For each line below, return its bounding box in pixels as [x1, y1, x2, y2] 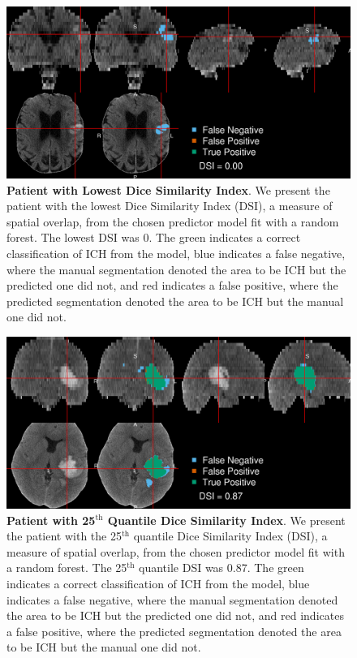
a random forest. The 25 [6, 559, 127, 576]
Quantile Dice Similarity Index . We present [107, 511, 346, 528]
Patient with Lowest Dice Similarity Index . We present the [6, 181, 330, 198]
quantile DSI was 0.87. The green [139, 559, 304, 576]
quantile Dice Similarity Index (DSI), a [133, 527, 328, 544]
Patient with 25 [6, 511, 96, 528]
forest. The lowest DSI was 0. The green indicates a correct [6, 229, 301, 246]
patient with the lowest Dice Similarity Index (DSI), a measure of [6, 197, 333, 214]
